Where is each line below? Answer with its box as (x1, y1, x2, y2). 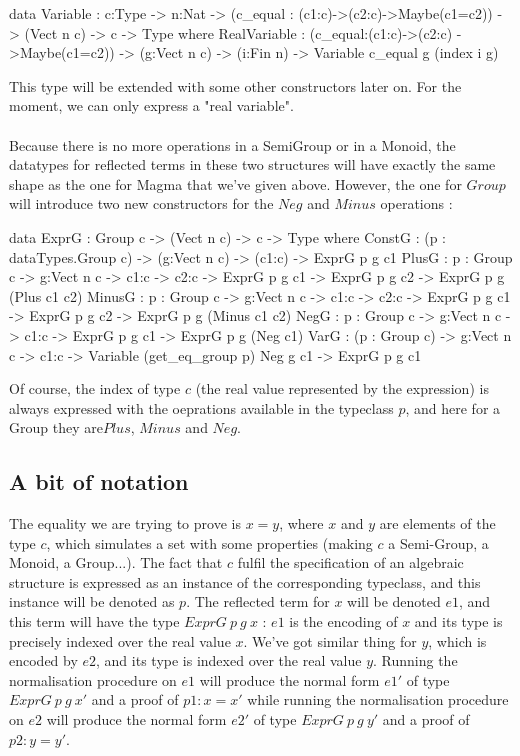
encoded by (9, 650, 78, 671)
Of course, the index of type (9, 378, 181, 399)
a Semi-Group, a (388, 532, 489, 553)
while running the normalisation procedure (247, 689, 509, 710)
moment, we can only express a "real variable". (9, 95, 294, 116)
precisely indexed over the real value (9, 630, 231, 651)
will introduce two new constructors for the (9, 193, 274, 214)
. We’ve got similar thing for (243, 630, 417, 651)
